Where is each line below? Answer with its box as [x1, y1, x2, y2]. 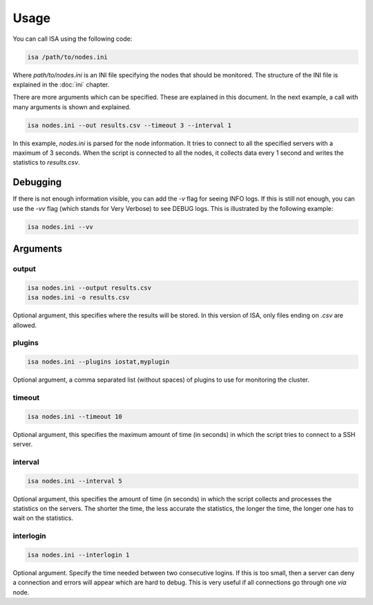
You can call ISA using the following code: [12, 35, 133, 43]
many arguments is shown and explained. [12, 102, 131, 111]
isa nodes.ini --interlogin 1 [27, 550, 130, 559]
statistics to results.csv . [12, 158, 80, 167]
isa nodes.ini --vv [27, 223, 93, 231]
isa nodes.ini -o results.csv [27, 294, 130, 301]
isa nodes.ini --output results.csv [27, 283, 152, 292]
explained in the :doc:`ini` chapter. [12, 80, 110, 89]
